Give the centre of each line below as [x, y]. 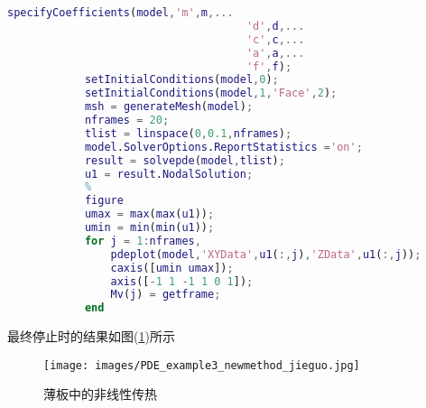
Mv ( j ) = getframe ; [166, 295]
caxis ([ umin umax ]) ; [172, 268]
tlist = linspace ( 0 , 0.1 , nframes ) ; [188, 133]
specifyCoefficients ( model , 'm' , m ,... [120, 13]
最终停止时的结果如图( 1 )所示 [91, 336]
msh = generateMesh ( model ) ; [169, 107]
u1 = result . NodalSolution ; [169, 174]
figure [104, 201]
